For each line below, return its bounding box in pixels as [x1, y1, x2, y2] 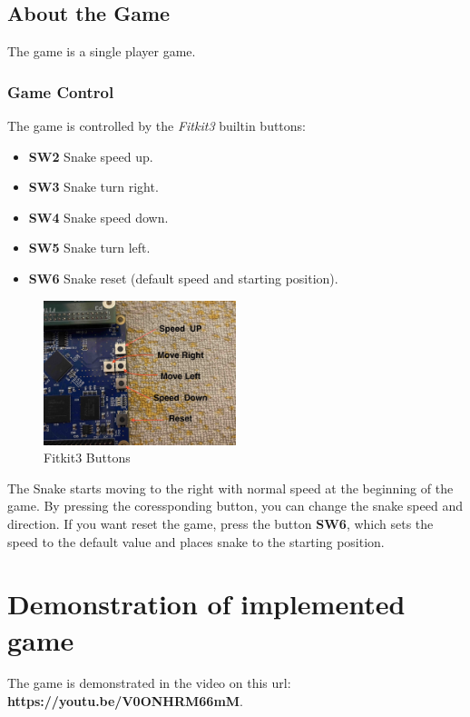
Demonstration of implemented [7, 585, 406, 622]
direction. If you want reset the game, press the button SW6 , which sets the [7, 513, 434, 533]
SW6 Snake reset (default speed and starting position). [28, 268, 338, 287]
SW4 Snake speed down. [28, 207, 169, 226]
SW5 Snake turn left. [28, 238, 151, 257]
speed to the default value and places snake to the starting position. [7, 532, 385, 551]
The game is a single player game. [7, 42, 196, 61]
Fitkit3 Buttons [44, 448, 131, 467]
